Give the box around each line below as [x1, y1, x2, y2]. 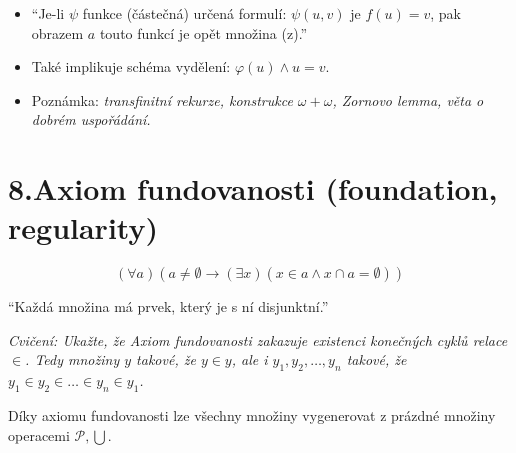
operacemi [8, 424, 70, 445]
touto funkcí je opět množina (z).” [99, 22, 308, 43]
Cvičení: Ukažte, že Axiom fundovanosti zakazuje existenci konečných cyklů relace [8, 329, 508, 350]
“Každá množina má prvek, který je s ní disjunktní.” [8, 296, 329, 317]
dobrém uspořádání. [31, 109, 151, 130]
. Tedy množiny [25, 349, 120, 370]
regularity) [8, 207, 158, 248]
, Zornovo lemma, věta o [332, 89, 484, 110]
